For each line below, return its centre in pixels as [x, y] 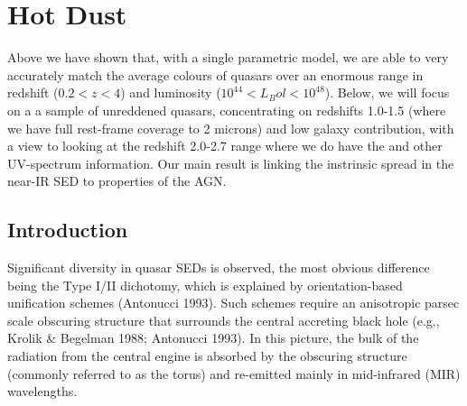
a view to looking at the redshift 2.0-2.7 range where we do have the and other [225, 146]
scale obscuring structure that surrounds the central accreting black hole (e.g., [224, 320]
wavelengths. [42, 391]
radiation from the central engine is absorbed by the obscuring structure [207, 356]
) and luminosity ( [171, 92]
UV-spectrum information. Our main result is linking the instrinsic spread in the [231, 163]
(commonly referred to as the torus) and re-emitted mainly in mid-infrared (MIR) [234, 373]
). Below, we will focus [387, 92]
